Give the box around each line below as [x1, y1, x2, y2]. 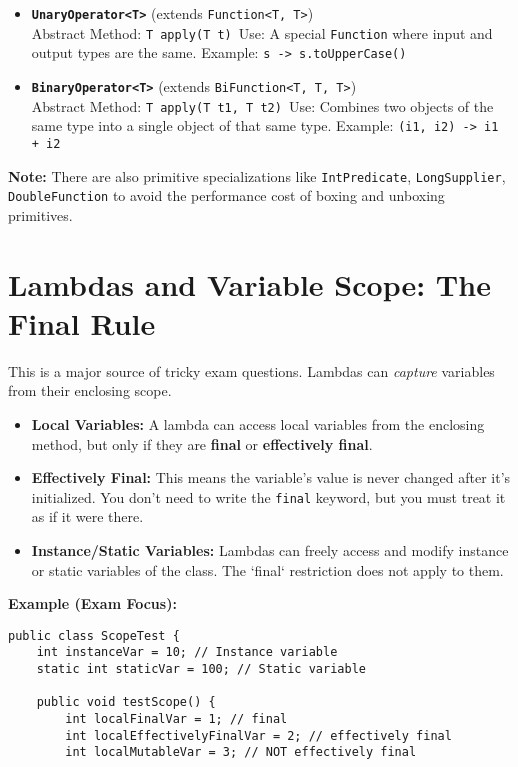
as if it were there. [31, 506, 144, 527]
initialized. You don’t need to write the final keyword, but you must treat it [31, 486, 506, 507]
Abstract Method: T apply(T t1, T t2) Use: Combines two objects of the [31, 95, 494, 116]
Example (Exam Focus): [8, 593, 177, 614]
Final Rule [8, 302, 156, 343]
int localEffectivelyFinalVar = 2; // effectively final [65, 728, 452, 743]
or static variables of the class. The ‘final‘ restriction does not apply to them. [31, 559, 504, 580]
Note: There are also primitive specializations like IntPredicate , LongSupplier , [8, 165, 506, 186]
